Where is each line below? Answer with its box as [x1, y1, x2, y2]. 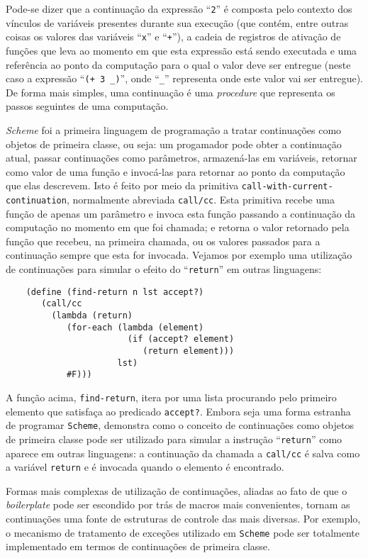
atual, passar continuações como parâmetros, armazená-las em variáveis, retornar [6, 150, 357, 165]
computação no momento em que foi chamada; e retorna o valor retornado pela [6, 220, 350, 235]
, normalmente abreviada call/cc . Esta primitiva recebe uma [66, 191, 335, 206]
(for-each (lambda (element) [66, 322, 204, 333]
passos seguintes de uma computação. [6, 99, 169, 113]
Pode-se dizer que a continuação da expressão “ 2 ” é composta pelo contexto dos [6, 1, 352, 16]
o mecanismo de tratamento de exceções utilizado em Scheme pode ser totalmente [6, 525, 359, 540]
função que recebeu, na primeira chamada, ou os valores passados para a [6, 233, 320, 248]
